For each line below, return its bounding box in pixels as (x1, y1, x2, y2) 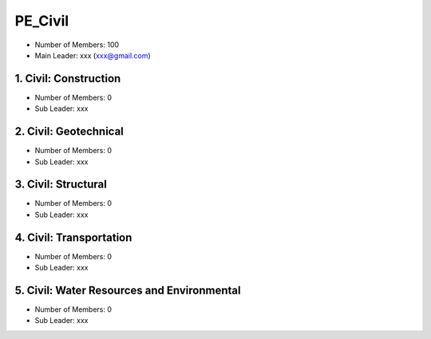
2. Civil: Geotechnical (14, 124, 124, 139)
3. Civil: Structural (14, 178, 107, 191)
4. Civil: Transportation (14, 231, 132, 244)
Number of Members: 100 (34, 40, 120, 49)
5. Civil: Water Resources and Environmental (14, 283, 241, 297)
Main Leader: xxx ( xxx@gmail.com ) (34, 50, 151, 60)
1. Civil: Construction (14, 72, 121, 85)
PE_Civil (14, 12, 69, 30)
